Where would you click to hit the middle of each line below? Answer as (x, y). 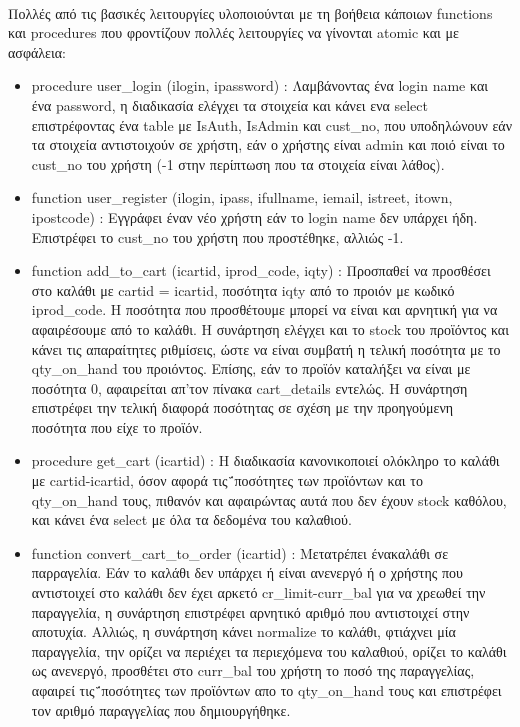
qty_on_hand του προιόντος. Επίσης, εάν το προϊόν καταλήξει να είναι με (251, 368)
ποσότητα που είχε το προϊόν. (117, 426)
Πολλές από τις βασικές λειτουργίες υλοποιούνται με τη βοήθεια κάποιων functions (250, 12)
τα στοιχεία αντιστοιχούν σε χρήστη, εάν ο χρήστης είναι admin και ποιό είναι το (268, 144)
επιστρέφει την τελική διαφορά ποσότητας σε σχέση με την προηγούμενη (242, 407)
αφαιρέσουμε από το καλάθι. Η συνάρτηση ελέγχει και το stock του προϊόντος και (270, 328)
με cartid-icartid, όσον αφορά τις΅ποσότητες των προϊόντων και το (227, 480)
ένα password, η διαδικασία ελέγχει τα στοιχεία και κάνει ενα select (229, 104)
